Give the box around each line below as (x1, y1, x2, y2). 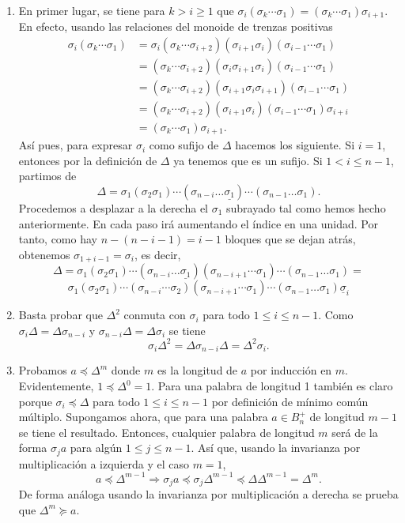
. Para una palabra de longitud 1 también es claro (151, 378, 393, 393)
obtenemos (18, 246, 70, 262)
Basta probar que (18, 307, 103, 323)
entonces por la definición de (18, 152, 157, 168)
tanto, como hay (18, 231, 97, 247)
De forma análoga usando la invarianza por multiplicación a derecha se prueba (18, 486, 399, 502)
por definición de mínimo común (211, 393, 369, 409)
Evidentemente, (18, 378, 94, 393)
